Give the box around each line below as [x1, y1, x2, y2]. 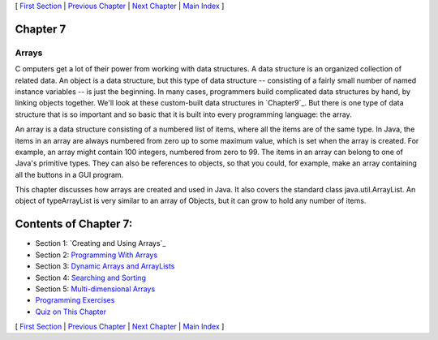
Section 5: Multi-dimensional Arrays [35, 284, 156, 294]
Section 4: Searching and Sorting [35, 273, 146, 282]
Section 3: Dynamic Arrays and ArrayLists [35, 261, 175, 271]
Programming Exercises [35, 295, 115, 305]
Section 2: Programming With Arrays [35, 250, 158, 260]
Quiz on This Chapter [35, 307, 107, 316]
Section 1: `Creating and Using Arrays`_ [35, 239, 166, 248]
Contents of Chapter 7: [15, 217, 133, 231]
